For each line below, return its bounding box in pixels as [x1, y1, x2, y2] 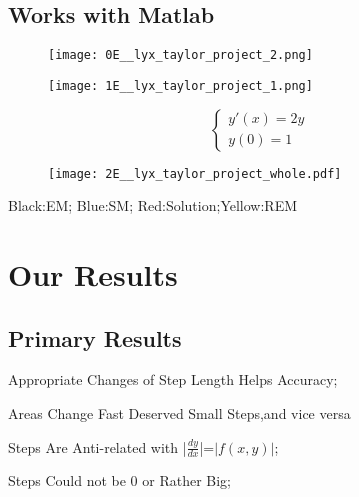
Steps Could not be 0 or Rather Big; [8, 470, 231, 491]
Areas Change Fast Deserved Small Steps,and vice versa [8, 402, 351, 423]
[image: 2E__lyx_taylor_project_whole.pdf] [48, 166, 342, 181]
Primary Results [8, 322, 182, 353]
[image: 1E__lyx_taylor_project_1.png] [48, 78, 313, 93]
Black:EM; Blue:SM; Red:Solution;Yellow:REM [8, 195, 298, 216]
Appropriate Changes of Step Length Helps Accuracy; [8, 369, 338, 390]
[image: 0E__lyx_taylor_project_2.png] [48, 48, 313, 63]
